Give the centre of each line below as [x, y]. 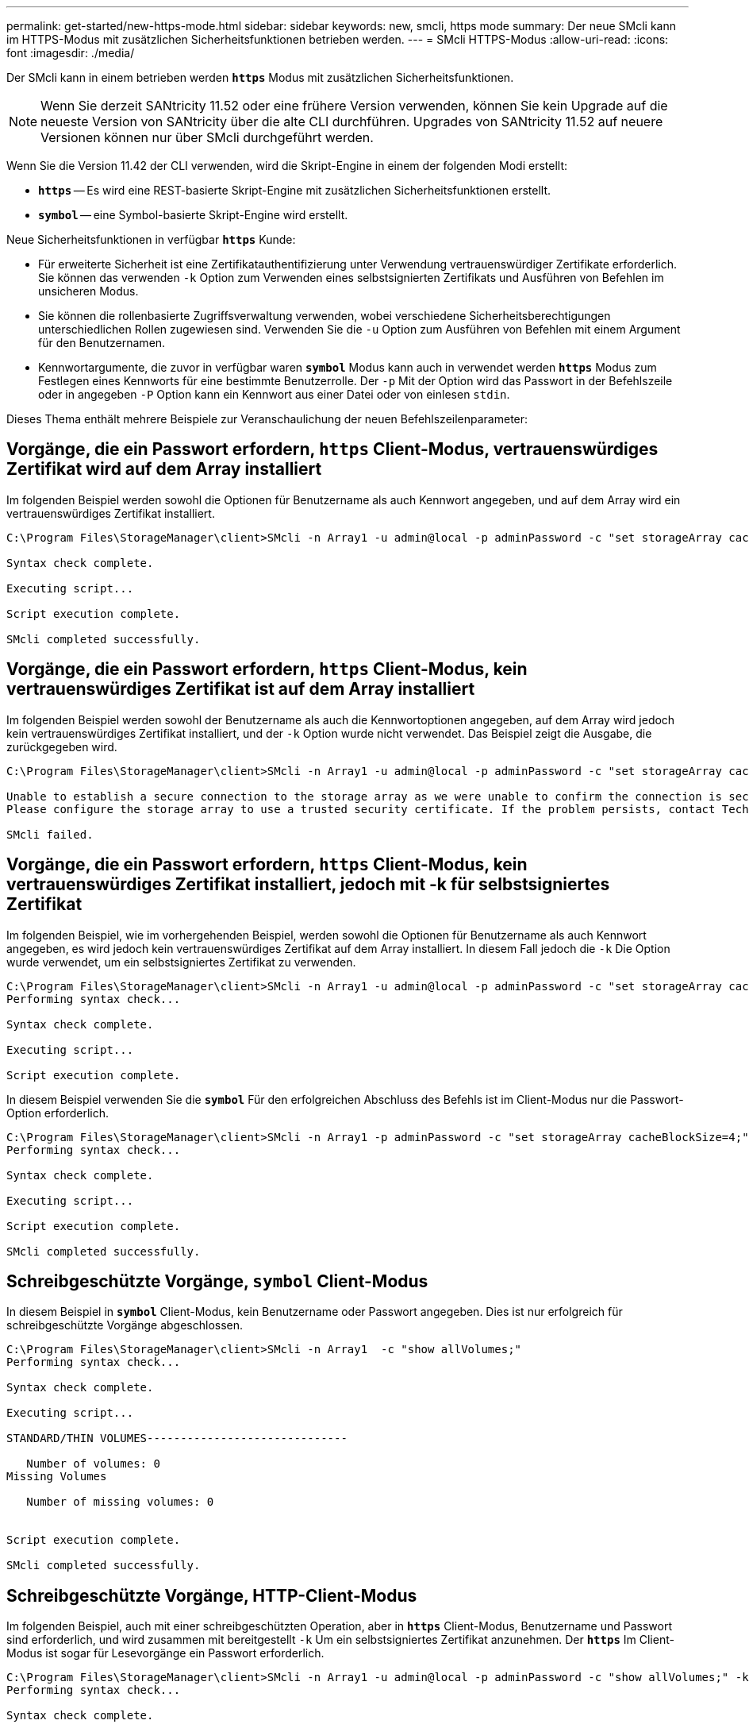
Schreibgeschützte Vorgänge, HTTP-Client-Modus [212, 1595]
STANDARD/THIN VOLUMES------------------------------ [177, 1439]
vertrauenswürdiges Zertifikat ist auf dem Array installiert [241, 689]
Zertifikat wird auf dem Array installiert [164, 469]
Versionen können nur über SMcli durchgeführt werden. [207, 137]
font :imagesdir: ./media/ [71, 53]
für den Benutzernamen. [102, 343]
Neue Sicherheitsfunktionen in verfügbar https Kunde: [151, 239]
